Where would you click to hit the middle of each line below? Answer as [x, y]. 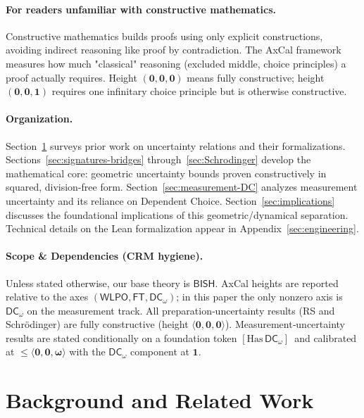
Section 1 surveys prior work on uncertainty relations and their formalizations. [176, 145]
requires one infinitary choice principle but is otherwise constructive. [199, 91]
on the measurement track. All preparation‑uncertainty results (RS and [181, 310]
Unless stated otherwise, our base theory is [98, 283]
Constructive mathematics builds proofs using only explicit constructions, [164, 36]
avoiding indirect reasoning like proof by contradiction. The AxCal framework [174, 50]
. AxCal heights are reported [277, 283]
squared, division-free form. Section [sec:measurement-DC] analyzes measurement [182, 187]
